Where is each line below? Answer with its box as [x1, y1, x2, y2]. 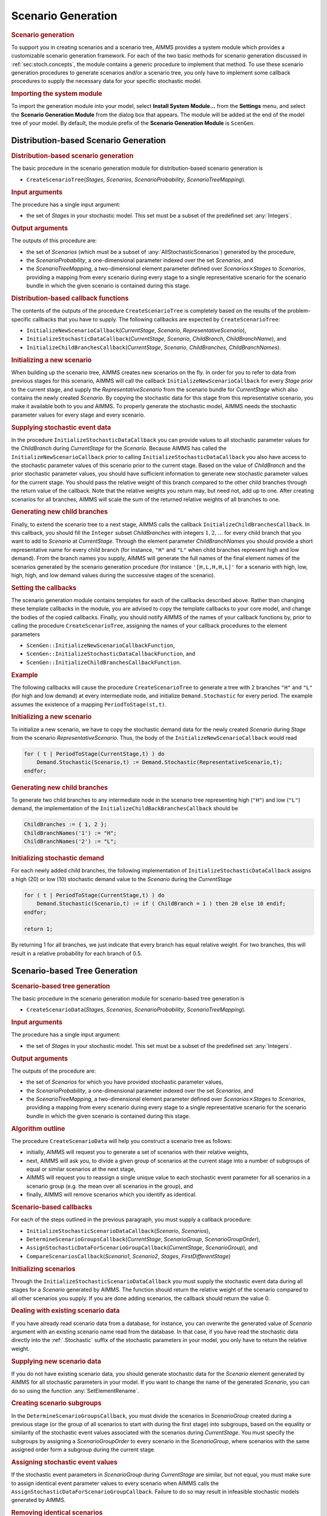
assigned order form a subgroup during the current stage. [11, 1446, 156, 1454]
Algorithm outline [11, 1124, 65, 1133]
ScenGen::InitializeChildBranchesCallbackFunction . [26, 659, 182, 666]
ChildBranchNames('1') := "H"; [24, 830, 117, 836]
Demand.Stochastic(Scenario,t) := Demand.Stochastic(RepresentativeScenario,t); [36, 759, 283, 766]
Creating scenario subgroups [11, 1399, 102, 1407]
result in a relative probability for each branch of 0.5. [11, 950, 142, 957]
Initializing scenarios [11, 1264, 76, 1273]
